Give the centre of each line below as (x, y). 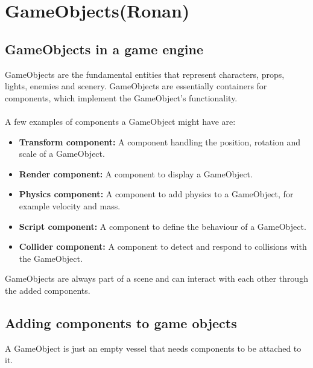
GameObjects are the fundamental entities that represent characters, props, (145, 74)
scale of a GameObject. (62, 154)
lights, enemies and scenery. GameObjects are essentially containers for (136, 86)
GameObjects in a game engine (104, 49)
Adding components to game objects (121, 322)
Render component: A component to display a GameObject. (136, 173)
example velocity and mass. (70, 205)
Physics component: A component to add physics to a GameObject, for (156, 194)
